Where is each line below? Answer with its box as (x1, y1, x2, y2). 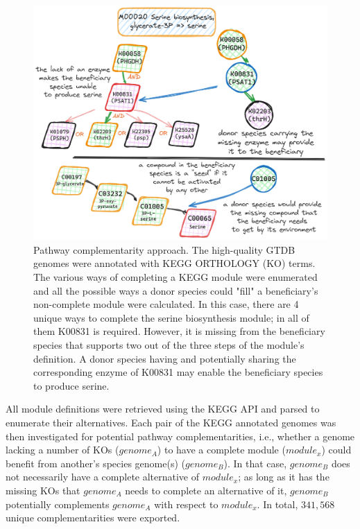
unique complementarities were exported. (6, 510, 180, 525)
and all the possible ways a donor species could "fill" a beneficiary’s (33, 283, 318, 297)
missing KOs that (6, 483, 80, 497)
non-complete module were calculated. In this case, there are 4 (33, 297, 299, 311)
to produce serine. (33, 378, 110, 392)
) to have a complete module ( (157, 442, 286, 457)
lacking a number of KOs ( (6, 442, 119, 457)
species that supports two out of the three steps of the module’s (33, 338, 305, 352)
